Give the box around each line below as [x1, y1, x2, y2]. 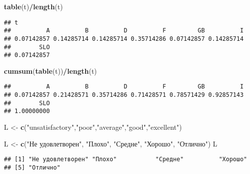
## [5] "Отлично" [4, 164, 61, 171]
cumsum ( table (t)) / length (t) [4, 65, 97, 76]
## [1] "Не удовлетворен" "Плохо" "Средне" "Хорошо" [4, 156, 247, 163]
